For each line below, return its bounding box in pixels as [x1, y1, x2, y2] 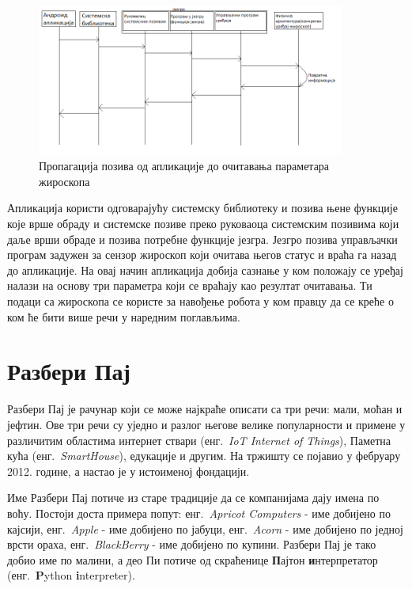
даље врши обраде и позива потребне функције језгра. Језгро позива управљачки [7, 230, 398, 247]
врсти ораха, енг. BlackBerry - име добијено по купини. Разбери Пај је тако [7, 536, 376, 553]
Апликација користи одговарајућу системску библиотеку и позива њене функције [7, 199, 398, 216]
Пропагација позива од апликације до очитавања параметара [39, 158, 330, 174]
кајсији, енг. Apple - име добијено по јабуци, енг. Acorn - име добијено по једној [7, 520, 403, 537]
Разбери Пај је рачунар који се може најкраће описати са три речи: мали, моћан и [7, 401, 403, 417]
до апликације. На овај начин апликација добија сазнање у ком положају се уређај [7, 261, 403, 278]
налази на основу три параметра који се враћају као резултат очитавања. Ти [7, 277, 372, 294]
